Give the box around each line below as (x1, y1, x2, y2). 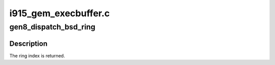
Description (9, 39, 48, 48)
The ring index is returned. (9, 52, 65, 58)
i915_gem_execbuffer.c (9, 8, 110, 19)
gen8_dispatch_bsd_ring (9, 22, 96, 31)
